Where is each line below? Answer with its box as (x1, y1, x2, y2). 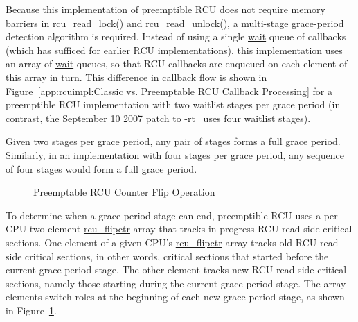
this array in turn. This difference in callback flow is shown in (6, 69, 267, 84)
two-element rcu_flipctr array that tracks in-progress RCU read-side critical (29, 221, 352, 236)
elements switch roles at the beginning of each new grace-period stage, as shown (6, 289, 345, 304)
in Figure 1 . (6, 303, 57, 317)
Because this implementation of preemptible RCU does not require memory (6, 2, 325, 16)
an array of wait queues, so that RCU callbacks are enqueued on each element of (6, 56, 348, 71)
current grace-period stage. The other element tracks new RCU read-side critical (6, 262, 347, 277)
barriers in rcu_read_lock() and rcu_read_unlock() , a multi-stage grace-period (6, 15, 344, 30)
